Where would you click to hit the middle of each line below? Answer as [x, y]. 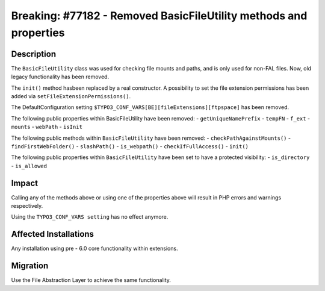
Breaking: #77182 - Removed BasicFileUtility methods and [159, 16]
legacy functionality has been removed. [60, 77]
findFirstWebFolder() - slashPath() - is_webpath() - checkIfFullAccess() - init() [130, 146]
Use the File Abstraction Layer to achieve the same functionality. [91, 280]
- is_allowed [29, 166]
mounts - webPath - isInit [47, 127]
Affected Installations [53, 234]
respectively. [27, 206]
